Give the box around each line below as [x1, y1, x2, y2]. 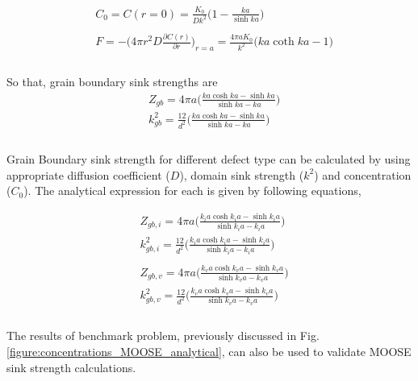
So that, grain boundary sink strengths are [6, 72, 218, 89]
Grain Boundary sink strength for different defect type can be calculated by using [6, 151, 411, 168]
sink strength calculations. [6, 358, 136, 375]
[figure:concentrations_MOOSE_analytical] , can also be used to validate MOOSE [6, 343, 412, 360]
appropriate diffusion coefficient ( [6, 166, 170, 183]
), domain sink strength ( [179, 166, 304, 183]
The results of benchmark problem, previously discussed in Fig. [6, 327, 320, 344]
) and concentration [314, 166, 412, 183]
